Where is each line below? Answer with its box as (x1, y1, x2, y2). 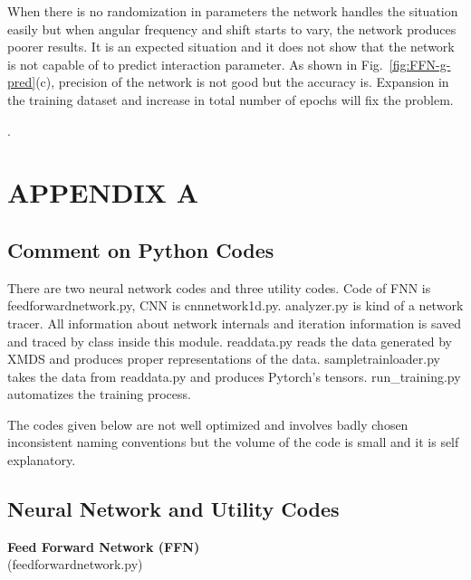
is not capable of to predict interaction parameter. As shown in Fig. (7, 54, 383, 73)
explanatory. (7, 451, 76, 470)
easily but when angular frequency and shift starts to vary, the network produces (7, 19, 457, 38)
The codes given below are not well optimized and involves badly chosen (7, 414, 409, 433)
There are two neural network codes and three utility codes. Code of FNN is (7, 278, 431, 297)
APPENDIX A (7, 174, 199, 211)
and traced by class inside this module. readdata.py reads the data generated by (7, 331, 452, 350)
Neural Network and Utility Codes (7, 495, 340, 523)
